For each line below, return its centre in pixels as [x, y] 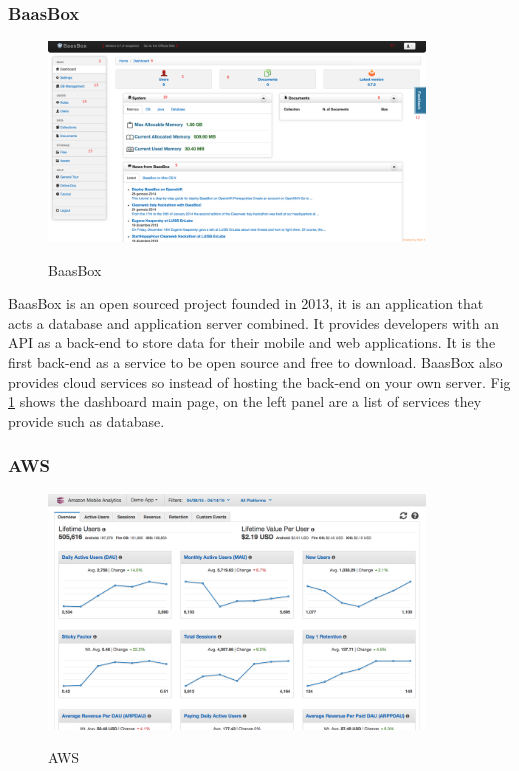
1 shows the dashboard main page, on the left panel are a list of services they [245, 401]
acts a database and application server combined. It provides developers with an [253, 322]
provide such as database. [86, 420]
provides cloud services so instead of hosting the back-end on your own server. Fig [259, 381]
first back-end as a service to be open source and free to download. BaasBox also [255, 361]
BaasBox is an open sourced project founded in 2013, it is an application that [246, 303]
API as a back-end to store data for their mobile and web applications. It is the [252, 342]
